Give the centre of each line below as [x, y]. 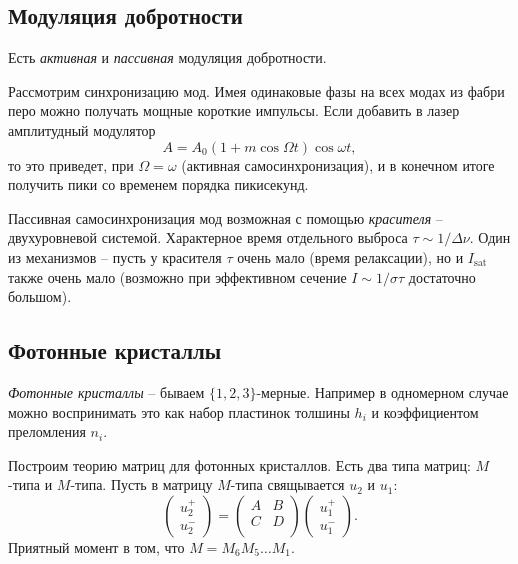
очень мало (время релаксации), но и [350, 256]
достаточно [442, 276]
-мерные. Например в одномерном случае [382, 391]
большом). [40, 296]
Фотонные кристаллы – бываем [106, 391]
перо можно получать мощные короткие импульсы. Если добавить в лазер [234, 110]
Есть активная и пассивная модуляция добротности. [167, 57]
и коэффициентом [425, 411]
